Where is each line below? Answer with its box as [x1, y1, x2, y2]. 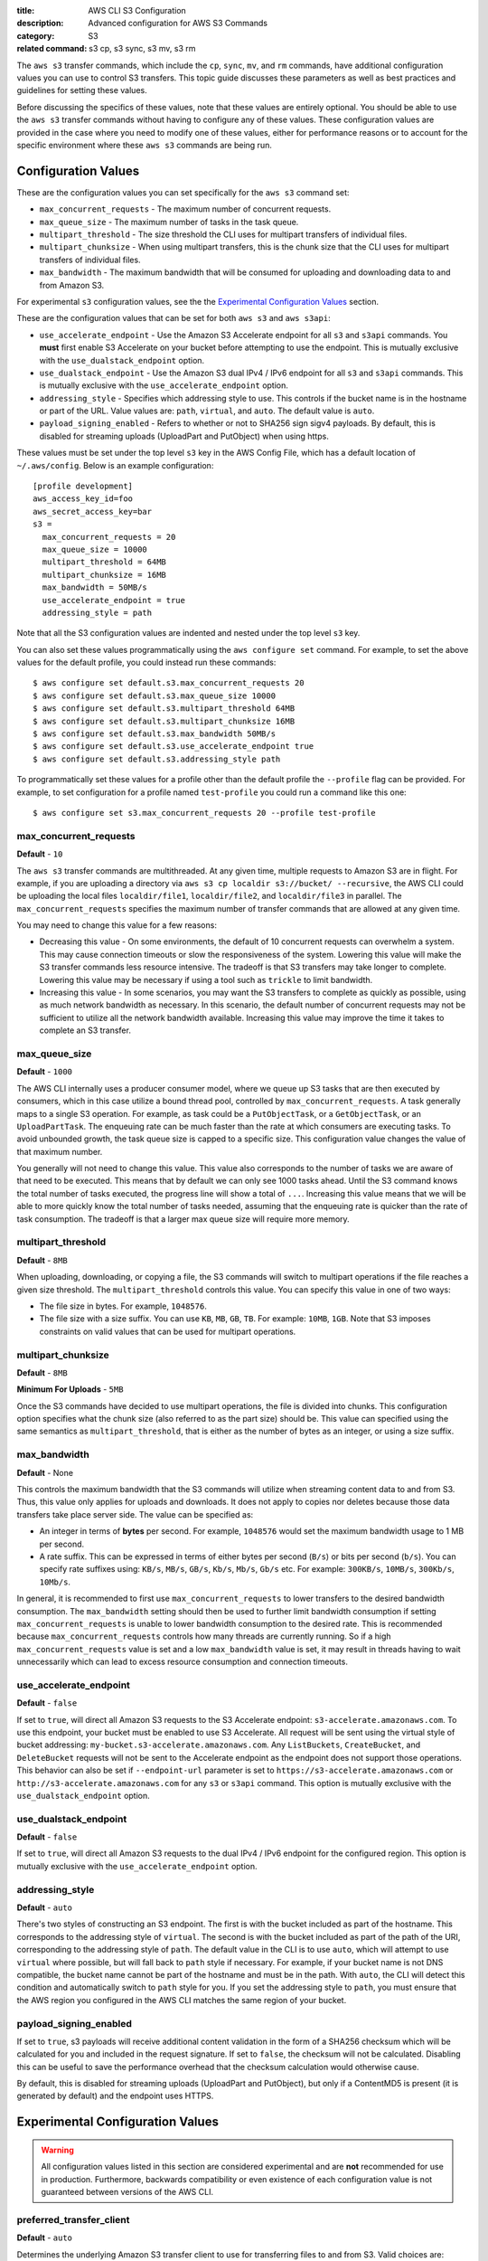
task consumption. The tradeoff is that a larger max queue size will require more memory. [16, 1213, 350, 1225]
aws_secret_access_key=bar [33, 506, 153, 516]
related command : [16, 43, 88, 54]
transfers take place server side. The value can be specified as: [16, 1509, 254, 1519]
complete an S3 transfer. [39, 1025, 131, 1036]
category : [16, 30, 55, 41]
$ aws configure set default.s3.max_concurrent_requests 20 [33, 678, 305, 688]
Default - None [16, 1467, 74, 1478]
